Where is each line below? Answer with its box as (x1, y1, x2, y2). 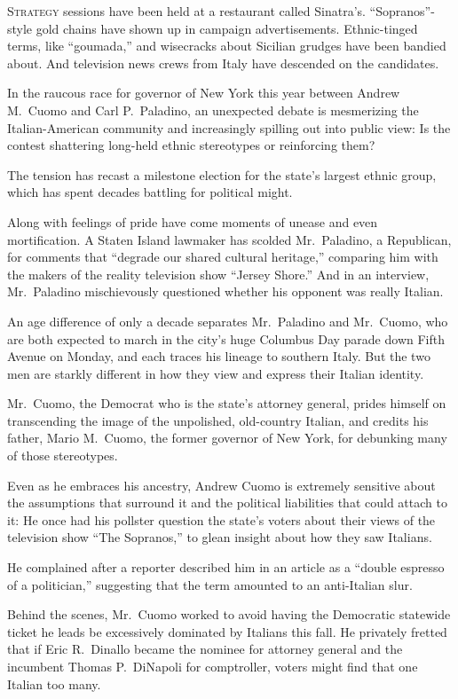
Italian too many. (7, 674, 101, 693)
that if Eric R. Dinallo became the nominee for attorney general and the (7, 640, 403, 658)
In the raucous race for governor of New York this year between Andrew (7, 83, 400, 102)
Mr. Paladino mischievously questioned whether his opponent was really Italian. (7, 282, 444, 301)
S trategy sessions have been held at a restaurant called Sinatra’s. (7, 2, 366, 20)
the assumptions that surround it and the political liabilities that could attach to (7, 493, 447, 512)
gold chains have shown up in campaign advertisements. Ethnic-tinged (36, 19, 418, 37)
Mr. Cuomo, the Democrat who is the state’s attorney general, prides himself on (7, 394, 446, 412)
